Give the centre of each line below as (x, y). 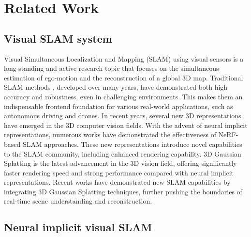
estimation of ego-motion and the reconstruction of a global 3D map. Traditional (124, 77)
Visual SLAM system (58, 38)
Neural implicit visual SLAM (78, 227)
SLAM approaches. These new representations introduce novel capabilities (132, 144)
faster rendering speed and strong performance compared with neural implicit (119, 172)
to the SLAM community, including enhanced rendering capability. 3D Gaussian (123, 153)
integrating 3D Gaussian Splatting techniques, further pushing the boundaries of (123, 191)
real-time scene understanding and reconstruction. (78, 201)
